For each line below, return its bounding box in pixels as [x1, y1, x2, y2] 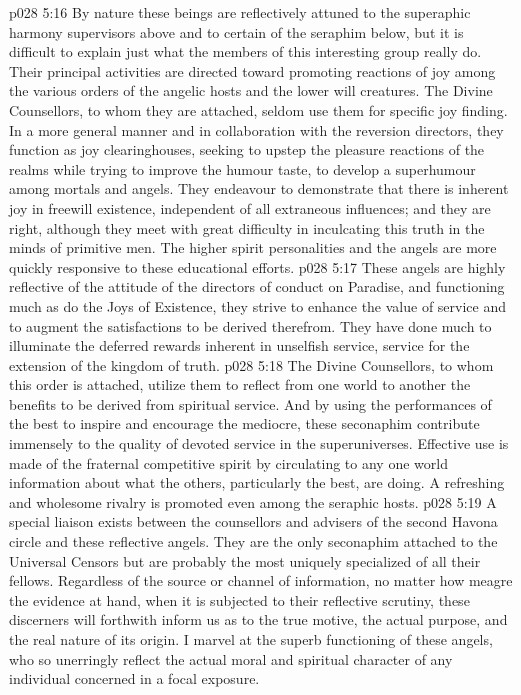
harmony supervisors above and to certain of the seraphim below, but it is [9, 21, 464, 42]
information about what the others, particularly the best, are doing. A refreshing [9, 472, 505, 493]
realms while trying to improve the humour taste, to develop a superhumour [9, 158, 476, 179]
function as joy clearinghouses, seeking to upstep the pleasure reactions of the [9, 139, 485, 160]
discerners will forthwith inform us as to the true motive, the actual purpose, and [9, 609, 508, 630]
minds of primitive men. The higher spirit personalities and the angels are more [9, 237, 497, 258]
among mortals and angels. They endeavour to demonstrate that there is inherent [9, 178, 509, 199]
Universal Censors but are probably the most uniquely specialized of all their [9, 550, 481, 571]
